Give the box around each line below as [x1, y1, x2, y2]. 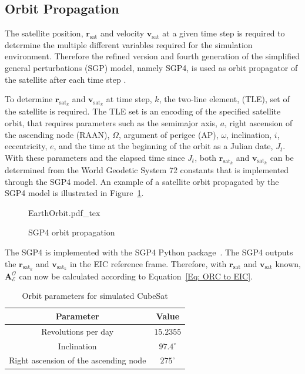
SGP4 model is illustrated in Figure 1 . [5, 187, 144, 199]
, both [195, 151, 217, 163]
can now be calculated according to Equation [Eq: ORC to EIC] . [19, 269, 253, 282]
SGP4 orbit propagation [28, 226, 115, 238]
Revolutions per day [41, 325, 114, 337]
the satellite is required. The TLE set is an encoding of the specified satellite [5, 105, 281, 117]
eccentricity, [5, 140, 48, 152]
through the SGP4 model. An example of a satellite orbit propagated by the [5, 175, 279, 187]
